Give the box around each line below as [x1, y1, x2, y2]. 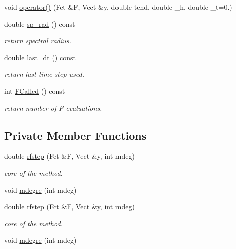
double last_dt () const [4, 52, 76, 62]
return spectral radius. [4, 35, 71, 46]
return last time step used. [4, 69, 84, 79]
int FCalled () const [4, 85, 65, 96]
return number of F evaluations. [4, 102, 102, 113]
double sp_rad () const [4, 18, 75, 29]
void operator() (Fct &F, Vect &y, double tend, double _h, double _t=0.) [4, 2, 232, 12]
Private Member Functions [4, 127, 147, 143]
